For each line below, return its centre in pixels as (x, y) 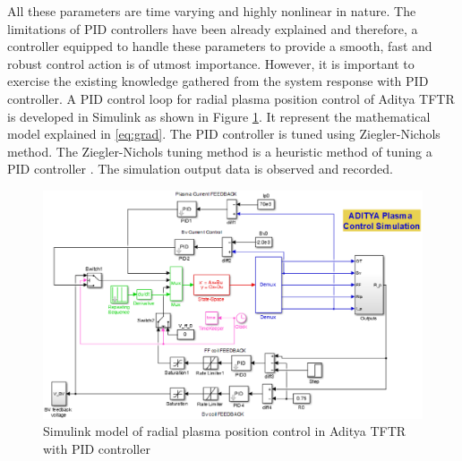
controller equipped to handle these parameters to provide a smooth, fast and (220, 46)
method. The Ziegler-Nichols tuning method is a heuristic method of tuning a (220, 151)
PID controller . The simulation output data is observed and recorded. (200, 169)
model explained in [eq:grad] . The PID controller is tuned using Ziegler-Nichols (224, 134)
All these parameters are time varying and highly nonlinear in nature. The (212, 11)
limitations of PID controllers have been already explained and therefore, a (213, 28)
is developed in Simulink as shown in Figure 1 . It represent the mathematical (219, 116)
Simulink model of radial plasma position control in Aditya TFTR (225, 431)
